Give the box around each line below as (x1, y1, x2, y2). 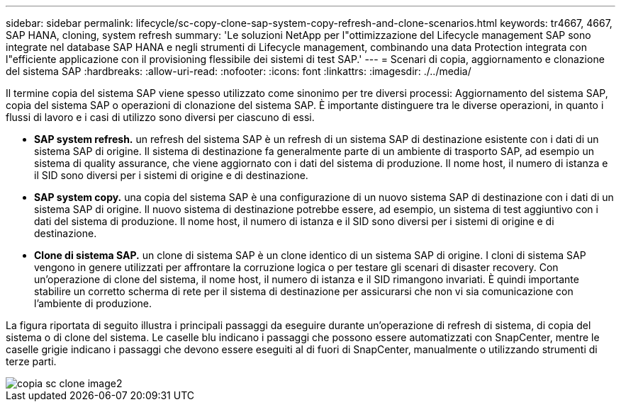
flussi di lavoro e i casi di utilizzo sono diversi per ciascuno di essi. (6, 111, 315, 123)
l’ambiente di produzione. (34, 297, 152, 309)
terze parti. (6, 355, 57, 367)
